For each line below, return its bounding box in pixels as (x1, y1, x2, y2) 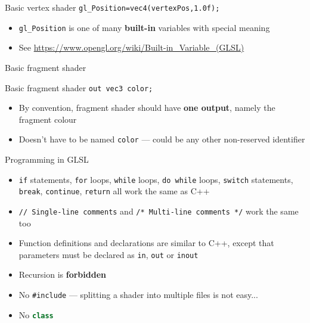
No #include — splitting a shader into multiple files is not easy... (18, 288, 258, 300)
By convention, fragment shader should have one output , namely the (18, 101, 275, 114)
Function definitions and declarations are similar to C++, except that (18, 237, 274, 249)
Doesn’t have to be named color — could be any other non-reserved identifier (18, 133, 305, 145)
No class (18, 308, 54, 321)
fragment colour (18, 113, 77, 125)
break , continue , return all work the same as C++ (18, 185, 210, 197)
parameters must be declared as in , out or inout (18, 248, 199, 260)
